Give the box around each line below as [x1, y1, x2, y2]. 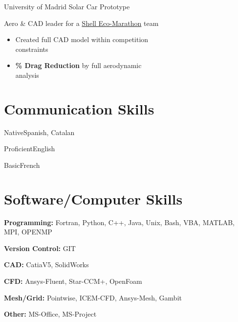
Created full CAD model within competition [15, 34, 149, 45]
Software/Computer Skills [4, 188, 183, 208]
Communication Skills [4, 98, 154, 118]
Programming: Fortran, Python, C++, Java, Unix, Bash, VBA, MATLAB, [4, 217, 235, 227]
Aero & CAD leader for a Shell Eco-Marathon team [4, 18, 159, 28]
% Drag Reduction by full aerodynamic [15, 60, 142, 70]
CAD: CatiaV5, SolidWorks [4, 259, 89, 270]
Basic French [4, 160, 40, 170]
